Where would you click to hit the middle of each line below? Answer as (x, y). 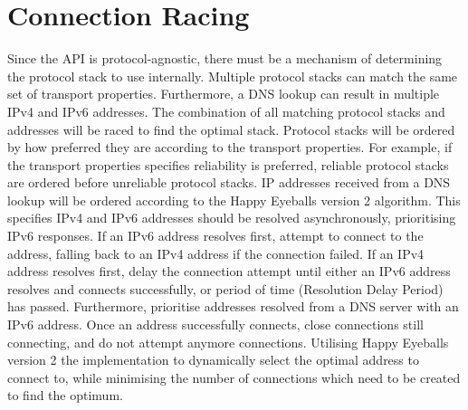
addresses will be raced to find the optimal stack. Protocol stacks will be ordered (231, 129)
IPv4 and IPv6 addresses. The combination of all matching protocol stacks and (226, 111)
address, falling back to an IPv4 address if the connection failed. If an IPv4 (216, 253)
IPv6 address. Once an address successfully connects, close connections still (215, 324)
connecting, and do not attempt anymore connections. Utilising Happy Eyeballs (228, 342)
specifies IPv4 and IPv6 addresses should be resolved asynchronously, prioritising (232, 218)
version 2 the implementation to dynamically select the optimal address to (213, 360)
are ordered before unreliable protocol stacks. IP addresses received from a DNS (229, 182)
